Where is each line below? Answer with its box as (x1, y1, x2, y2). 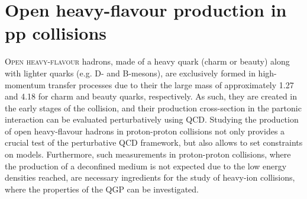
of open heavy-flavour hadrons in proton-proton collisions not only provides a (5, 124, 285, 137)
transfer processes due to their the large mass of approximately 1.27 (48, 78, 294, 91)
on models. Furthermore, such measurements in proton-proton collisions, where (5, 148, 291, 161)
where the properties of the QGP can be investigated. (5, 182, 199, 195)
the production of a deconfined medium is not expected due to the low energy (5, 159, 287, 172)
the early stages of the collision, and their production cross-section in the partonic (5, 101, 302, 114)
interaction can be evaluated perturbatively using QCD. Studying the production (5, 113, 299, 126)
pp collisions (5, 21, 107, 45)
